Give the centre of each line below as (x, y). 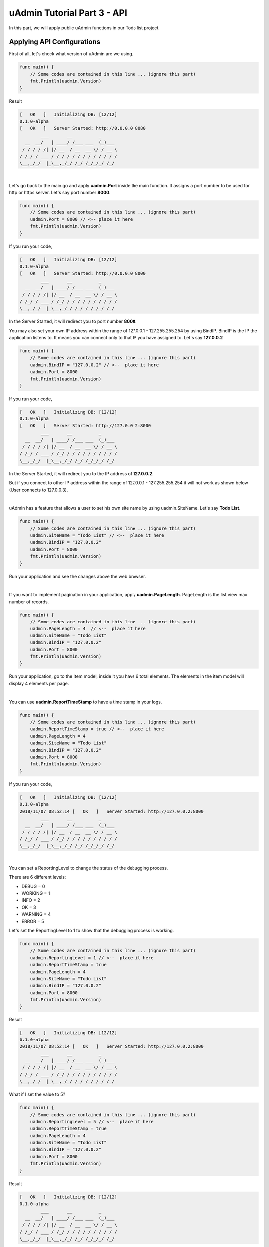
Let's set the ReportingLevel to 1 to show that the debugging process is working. (92, 930)
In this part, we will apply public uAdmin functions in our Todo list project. (85, 28)
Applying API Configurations (55, 42)
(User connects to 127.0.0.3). (39, 490)
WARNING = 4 (36, 914)
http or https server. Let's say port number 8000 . (60, 193)
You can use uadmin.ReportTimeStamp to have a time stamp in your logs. (86, 702)
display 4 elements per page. (39, 683)
